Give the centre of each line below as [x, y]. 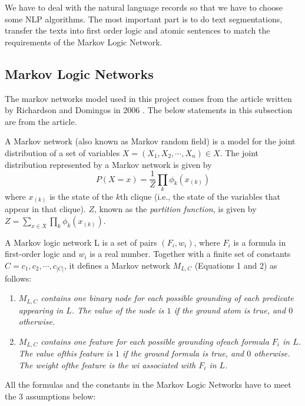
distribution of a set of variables [62, 152]
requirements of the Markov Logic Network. [84, 42]
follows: [18, 278]
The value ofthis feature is [65, 353]
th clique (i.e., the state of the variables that [200, 196]
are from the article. [41, 121]
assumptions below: [61, 396]
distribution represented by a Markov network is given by [108, 164]
